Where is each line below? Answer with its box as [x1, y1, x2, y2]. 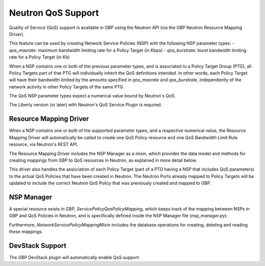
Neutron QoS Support [9, 7, 99, 18]
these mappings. [9, 229, 43, 235]
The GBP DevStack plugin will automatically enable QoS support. [9, 255, 140, 261]
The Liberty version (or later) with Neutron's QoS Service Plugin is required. [9, 102, 162, 108]
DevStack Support [9, 241, 66, 250]
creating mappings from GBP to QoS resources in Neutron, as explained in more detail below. [9, 157, 197, 163]
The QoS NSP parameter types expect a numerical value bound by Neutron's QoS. [9, 93, 176, 99]
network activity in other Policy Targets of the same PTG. [9, 84, 125, 89]
